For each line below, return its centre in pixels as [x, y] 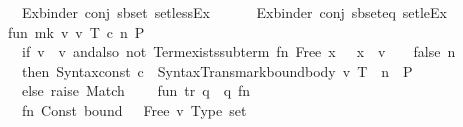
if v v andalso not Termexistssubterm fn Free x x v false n [238, 51]
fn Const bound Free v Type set [134, 109]
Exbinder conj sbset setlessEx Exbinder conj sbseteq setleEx [234, 12]
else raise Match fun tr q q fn [136, 90]
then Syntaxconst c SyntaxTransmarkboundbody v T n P [217, 70]
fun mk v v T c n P [76, 31]
